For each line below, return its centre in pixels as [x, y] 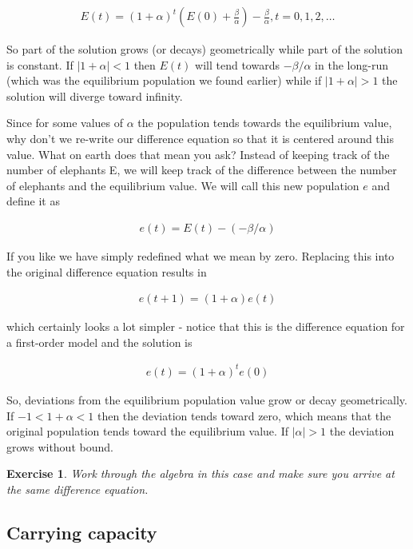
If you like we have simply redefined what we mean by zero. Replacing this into [201, 256]
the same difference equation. [77, 489]
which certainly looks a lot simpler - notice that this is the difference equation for [206, 326]
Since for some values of [65, 123]
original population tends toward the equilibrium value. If [147, 431]
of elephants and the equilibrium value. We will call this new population [183, 185]
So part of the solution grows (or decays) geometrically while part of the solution [205, 49]
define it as [33, 201]
